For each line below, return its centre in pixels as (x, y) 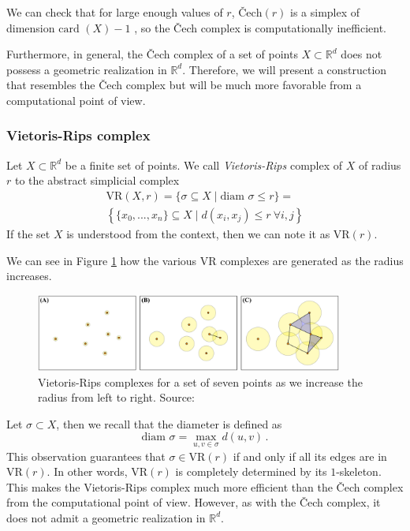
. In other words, (87, 471)
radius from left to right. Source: (116, 397)
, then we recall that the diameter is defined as (169, 423)
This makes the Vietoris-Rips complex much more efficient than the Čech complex (205, 486)
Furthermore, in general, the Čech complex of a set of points (152, 54)
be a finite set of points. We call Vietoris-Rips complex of (204, 165)
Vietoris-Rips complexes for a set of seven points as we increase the (200, 381)
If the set (28, 234)
